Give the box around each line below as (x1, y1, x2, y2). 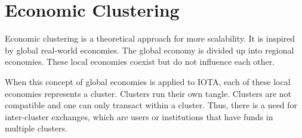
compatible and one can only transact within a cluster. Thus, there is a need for (5, 99, 298, 111)
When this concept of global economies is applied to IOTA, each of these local (5, 75, 291, 87)
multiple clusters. (5, 122, 67, 134)
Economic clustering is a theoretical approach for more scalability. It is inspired (5, 32, 295, 45)
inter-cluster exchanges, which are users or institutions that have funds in (5, 110, 273, 123)
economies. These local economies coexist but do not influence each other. (5, 55, 275, 68)
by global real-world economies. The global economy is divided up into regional (5, 43, 294, 56)
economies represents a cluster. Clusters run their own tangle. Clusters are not (5, 87, 291, 99)
